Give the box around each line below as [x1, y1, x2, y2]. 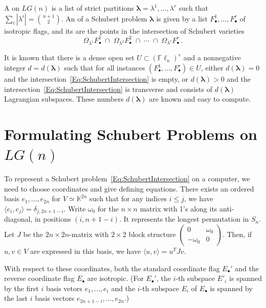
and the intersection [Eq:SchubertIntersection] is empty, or [4, 74, 188, 84]
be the [23, 228, 43, 239]
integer [4, 62, 26, 73]
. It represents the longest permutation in [119, 214, 249, 224]
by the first [4, 282, 39, 293]
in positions [34, 214, 71, 224]
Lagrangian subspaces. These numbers [4, 93, 124, 104]
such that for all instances [64, 62, 145, 73]
